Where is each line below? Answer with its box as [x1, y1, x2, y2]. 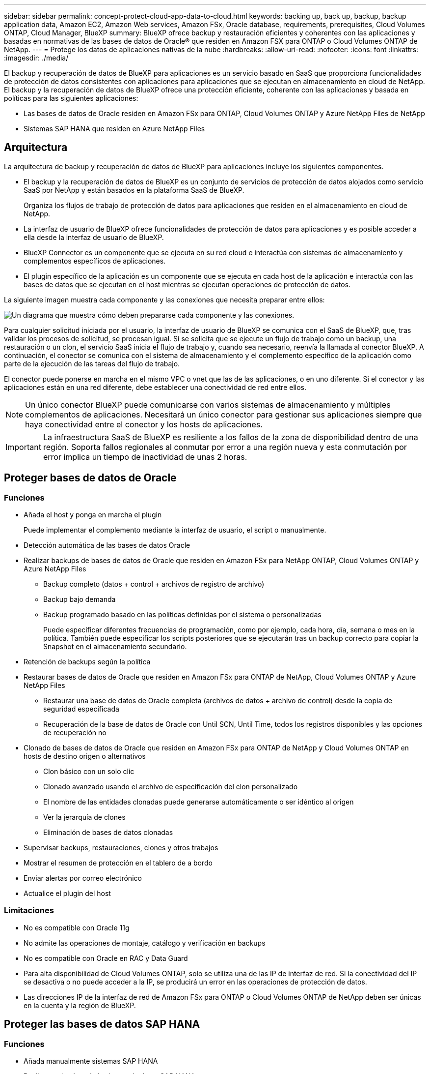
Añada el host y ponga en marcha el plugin [24, 510, 162, 519]
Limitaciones [4, 905, 54, 916]
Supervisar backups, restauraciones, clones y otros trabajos [24, 843, 218, 852]
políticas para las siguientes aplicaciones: [4, 94, 138, 102]
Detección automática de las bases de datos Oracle [24, 541, 190, 550]
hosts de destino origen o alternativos [24, 752, 146, 761]
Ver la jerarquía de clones [43, 813, 126, 822]
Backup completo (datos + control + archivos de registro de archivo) [43, 580, 265, 589]
